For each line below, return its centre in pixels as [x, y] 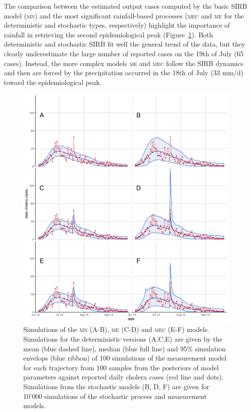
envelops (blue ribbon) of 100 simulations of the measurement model [125, 358]
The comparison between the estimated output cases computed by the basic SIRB [126, 6]
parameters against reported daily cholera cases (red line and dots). [124, 377]
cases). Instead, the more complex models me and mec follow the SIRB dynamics [124, 63]
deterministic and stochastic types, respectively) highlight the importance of [117, 25]
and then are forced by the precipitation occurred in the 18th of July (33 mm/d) [124, 73]
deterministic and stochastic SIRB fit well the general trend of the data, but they [125, 44]
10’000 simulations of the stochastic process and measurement [115, 396]
